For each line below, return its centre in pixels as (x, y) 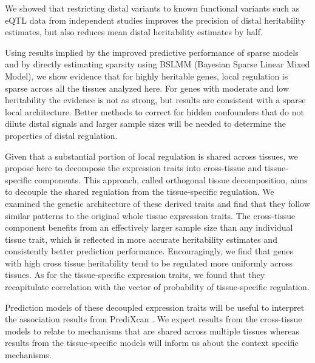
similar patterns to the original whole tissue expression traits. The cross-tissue (150, 215)
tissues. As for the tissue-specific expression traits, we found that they (135, 275)
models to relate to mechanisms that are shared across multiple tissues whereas (152, 331)
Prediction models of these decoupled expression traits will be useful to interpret (155, 307)
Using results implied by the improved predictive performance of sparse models (152, 52)
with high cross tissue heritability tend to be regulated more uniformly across (149, 263)
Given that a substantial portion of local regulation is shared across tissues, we (151, 156)
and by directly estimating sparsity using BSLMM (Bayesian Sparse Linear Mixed (157, 64)
